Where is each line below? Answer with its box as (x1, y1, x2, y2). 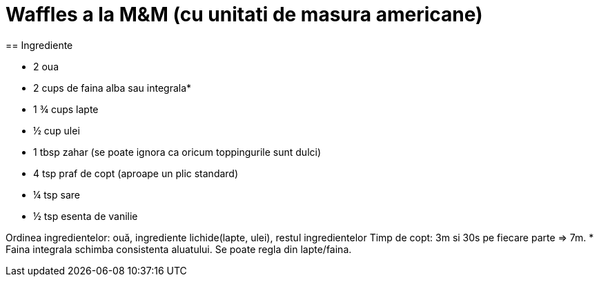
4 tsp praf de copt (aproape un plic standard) (33, 167, 239, 179)
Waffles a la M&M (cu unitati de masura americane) (6, 3, 483, 26)
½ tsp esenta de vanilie (33, 210, 138, 222)
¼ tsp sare (33, 188, 80, 201)
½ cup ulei (33, 124, 80, 137)
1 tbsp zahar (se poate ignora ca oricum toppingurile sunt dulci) (33, 145, 322, 158)
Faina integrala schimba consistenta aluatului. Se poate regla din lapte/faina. (6, 243, 352, 255)
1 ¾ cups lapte (33, 103, 99, 115)
